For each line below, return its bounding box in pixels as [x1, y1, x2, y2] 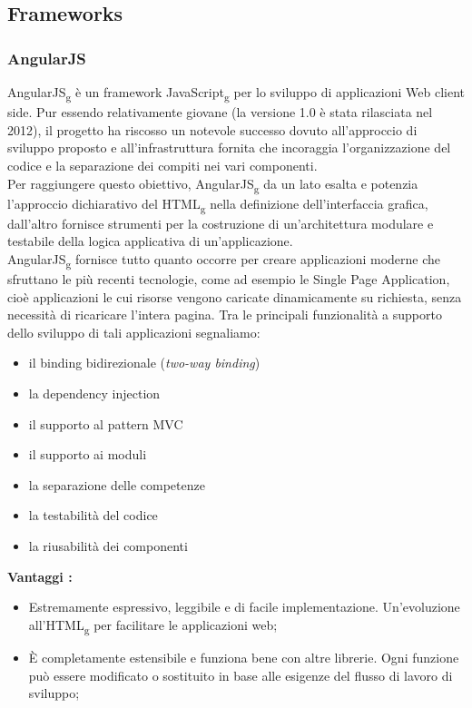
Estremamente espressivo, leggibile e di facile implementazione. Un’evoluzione [28, 597, 460, 616]
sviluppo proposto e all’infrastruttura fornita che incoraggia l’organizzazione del [7, 138, 451, 157]
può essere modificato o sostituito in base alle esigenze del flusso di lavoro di [28, 665, 453, 684]
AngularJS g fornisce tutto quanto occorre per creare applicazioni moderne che [7, 249, 441, 270]
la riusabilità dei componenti [28, 536, 188, 555]
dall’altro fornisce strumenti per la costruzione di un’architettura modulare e [7, 213, 434, 232]
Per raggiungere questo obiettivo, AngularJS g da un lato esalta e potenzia [7, 173, 418, 195]
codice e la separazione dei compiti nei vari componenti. [7, 155, 318, 174]
